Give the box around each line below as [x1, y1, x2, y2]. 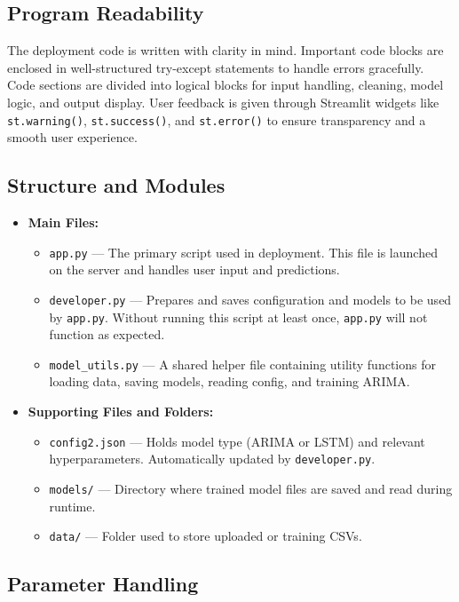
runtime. [49, 496, 96, 515]
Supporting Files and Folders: [28, 402, 214, 421]
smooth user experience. [7, 128, 138, 147]
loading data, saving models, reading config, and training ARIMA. [49, 372, 410, 391]
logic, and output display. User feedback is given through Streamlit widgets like [7, 92, 439, 111]
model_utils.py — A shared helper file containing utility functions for [49, 354, 436, 373]
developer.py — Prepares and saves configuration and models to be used [49, 289, 452, 308]
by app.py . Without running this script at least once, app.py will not [49, 307, 428, 326]
